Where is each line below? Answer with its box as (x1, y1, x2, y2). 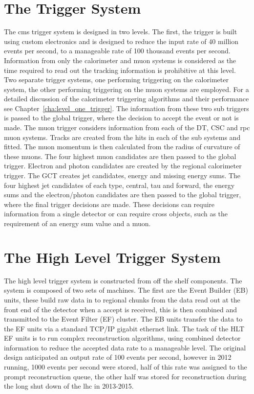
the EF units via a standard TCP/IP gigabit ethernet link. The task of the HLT (4, 323, 245, 333)
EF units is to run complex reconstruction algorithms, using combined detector (4, 333, 241, 343)
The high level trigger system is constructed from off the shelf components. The (4, 275, 242, 285)
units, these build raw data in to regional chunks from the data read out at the (4, 294, 240, 304)
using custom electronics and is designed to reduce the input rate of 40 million (4, 36, 238, 46)
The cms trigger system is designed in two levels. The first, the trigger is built (4, 26, 237, 37)
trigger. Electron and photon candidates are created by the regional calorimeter (4, 161, 242, 171)
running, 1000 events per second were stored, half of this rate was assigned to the (4, 362, 247, 372)
